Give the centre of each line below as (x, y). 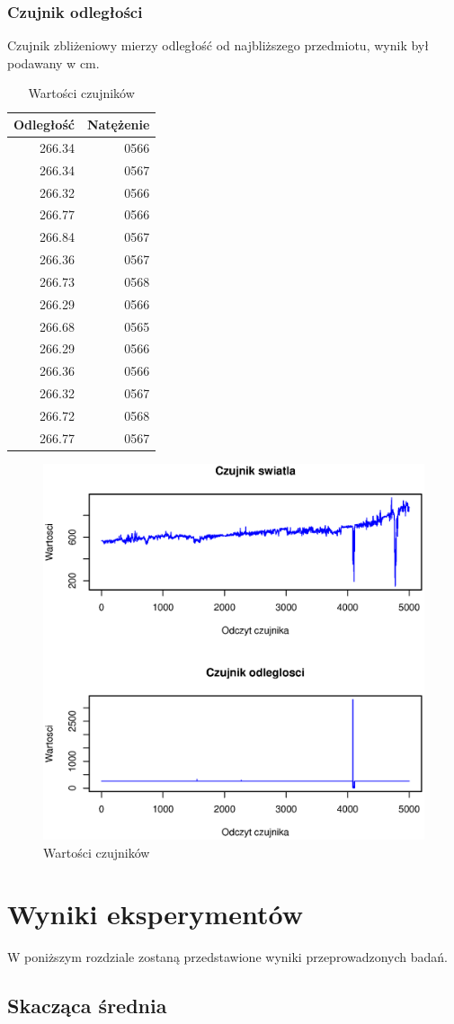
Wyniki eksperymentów (155, 914)
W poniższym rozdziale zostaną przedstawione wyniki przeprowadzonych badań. (227, 957)
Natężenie (118, 124)
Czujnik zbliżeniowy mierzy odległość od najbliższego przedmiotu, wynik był (218, 45)
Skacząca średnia (87, 1006)
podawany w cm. (53, 62)
